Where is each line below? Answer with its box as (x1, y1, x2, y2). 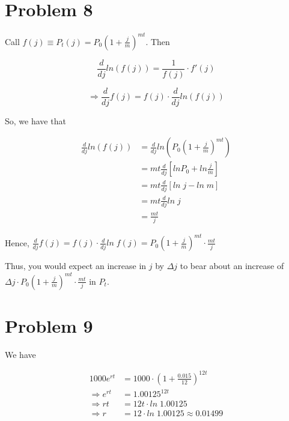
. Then (145, 35, 170, 47)
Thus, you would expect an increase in (5, 259, 147, 272)
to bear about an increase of (180, 259, 284, 272)
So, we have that (5, 114, 66, 127)
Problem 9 (5, 313, 93, 338)
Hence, (5, 236, 29, 249)
